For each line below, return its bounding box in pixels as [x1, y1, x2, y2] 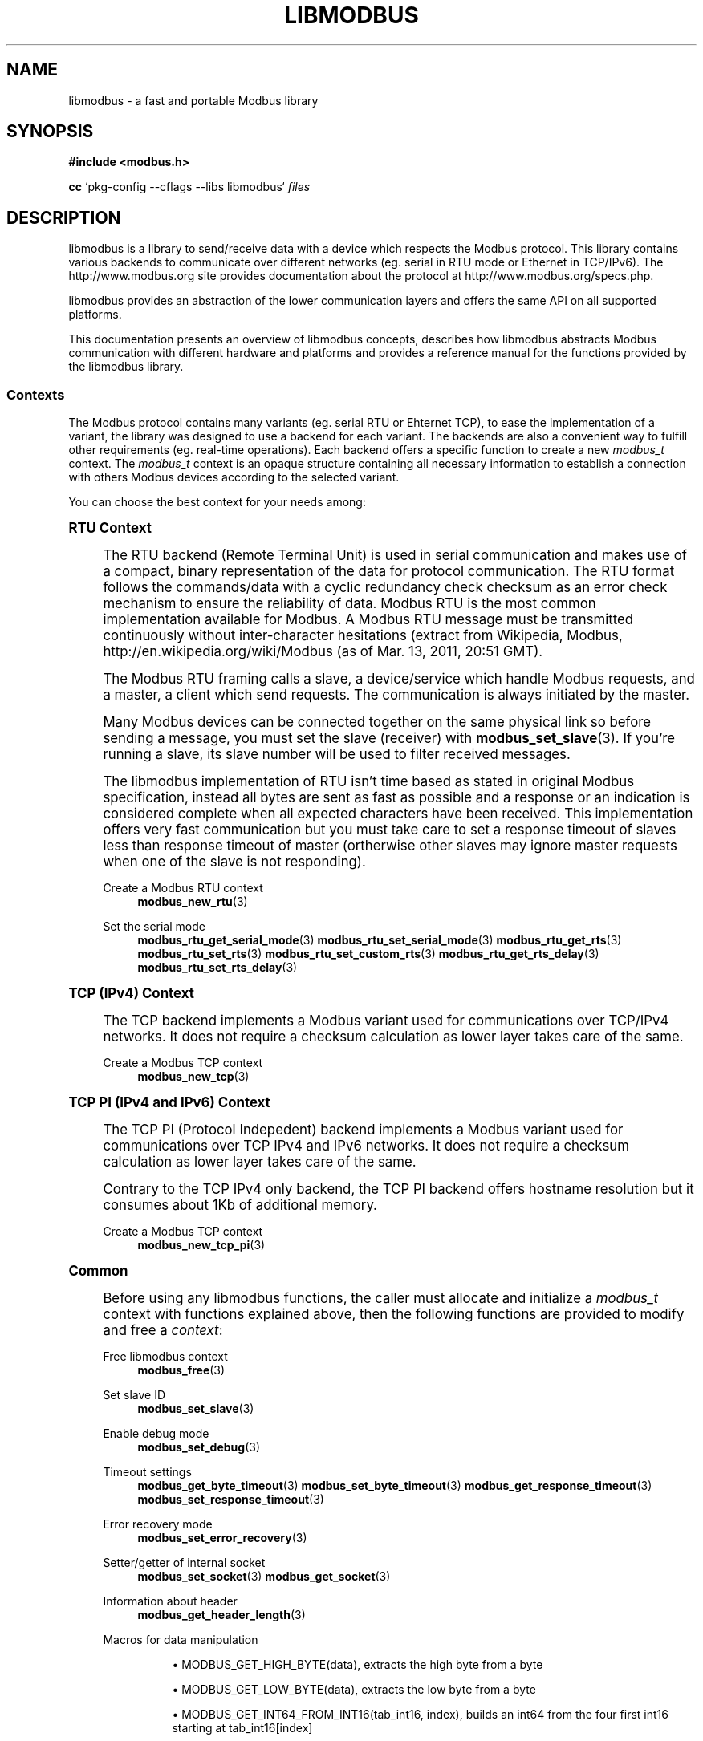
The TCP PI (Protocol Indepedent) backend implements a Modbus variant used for [103, 1122, 624, 1138]
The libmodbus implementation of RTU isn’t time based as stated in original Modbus [103, 773, 635, 790]
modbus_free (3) [137, 1363, 226, 1378]
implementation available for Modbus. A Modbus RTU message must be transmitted [103, 611, 634, 628]
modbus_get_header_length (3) [137, 1608, 306, 1622]
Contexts [6, 386, 65, 403]
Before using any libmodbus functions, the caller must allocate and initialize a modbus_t [103, 1290, 659, 1307]
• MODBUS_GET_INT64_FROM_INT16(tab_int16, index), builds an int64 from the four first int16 [172, 1707, 668, 1722]
